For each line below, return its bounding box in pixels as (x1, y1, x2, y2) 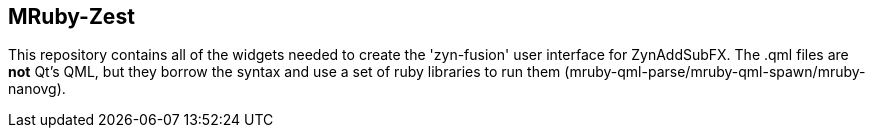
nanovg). (8, 80, 66, 98)
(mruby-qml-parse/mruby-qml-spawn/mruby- (564, 63, 866, 81)
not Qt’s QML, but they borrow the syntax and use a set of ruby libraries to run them (8, 63, 561, 81)
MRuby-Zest (8, 4, 135, 29)
